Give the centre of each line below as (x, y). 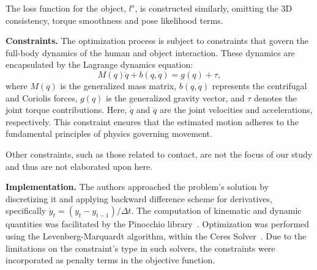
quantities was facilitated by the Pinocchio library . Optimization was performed (158, 224)
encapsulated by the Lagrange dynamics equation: (99, 64)
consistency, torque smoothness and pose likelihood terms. (114, 20)
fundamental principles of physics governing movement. (109, 133)
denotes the (276, 97)
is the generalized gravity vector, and (175, 97)
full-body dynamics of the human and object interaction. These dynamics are (150, 52)
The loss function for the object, (66, 8)
